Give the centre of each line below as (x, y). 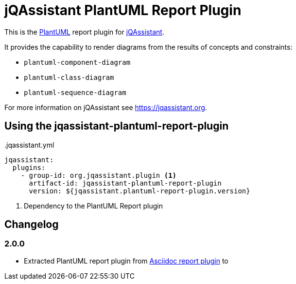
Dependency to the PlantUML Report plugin (93, 206)
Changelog (32, 225)
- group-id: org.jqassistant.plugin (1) (99, 175)
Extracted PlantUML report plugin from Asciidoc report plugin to (126, 261)
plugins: (29, 167)
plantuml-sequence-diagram (75, 92)
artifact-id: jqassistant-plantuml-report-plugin (125, 183)
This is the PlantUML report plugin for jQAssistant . (84, 32)
